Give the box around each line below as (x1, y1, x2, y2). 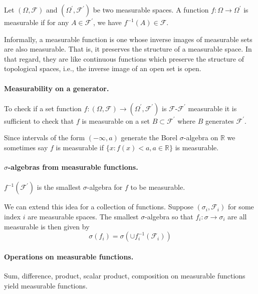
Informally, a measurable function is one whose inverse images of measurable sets (4, 34, 252, 44)
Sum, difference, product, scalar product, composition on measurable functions (4, 270, 245, 280)
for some (227, 201, 254, 212)
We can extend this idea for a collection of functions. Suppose (4, 201, 193, 212)
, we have (93, 17, 122, 27)
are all (227, 211, 247, 221)
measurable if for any (4, 17, 69, 27)
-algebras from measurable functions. (8, 162, 138, 172)
